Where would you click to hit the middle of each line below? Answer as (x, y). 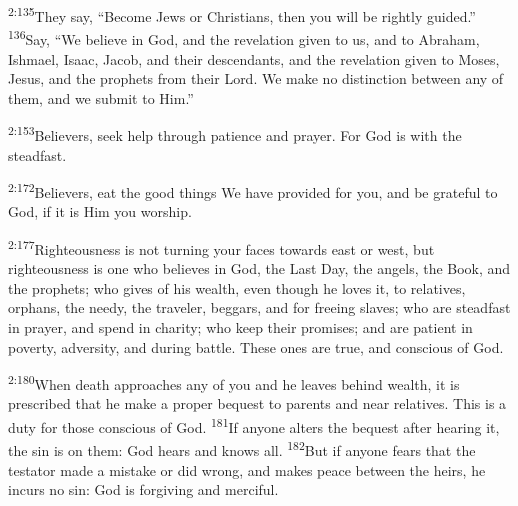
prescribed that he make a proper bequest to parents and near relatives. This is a (257, 403)
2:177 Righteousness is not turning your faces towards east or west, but (221, 247)
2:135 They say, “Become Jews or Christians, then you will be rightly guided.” (242, 14)
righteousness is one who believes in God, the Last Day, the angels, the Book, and (259, 268)
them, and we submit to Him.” (101, 97)
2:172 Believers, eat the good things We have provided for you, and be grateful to (253, 190)
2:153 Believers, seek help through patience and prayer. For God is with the (235, 133)
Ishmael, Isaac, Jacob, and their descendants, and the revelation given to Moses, (254, 58)
